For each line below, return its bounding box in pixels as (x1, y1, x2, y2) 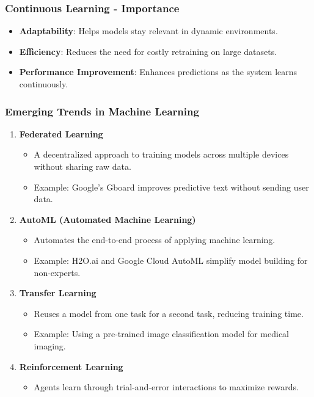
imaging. (34, 339, 66, 352)
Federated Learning (19, 127, 103, 140)
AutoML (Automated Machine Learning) (19, 213, 196, 225)
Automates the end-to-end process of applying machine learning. (34, 233, 276, 246)
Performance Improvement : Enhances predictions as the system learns (19, 65, 298, 78)
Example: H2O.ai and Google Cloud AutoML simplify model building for (34, 253, 308, 266)
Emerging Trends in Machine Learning (5, 103, 199, 118)
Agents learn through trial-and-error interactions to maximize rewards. (34, 381, 299, 393)
